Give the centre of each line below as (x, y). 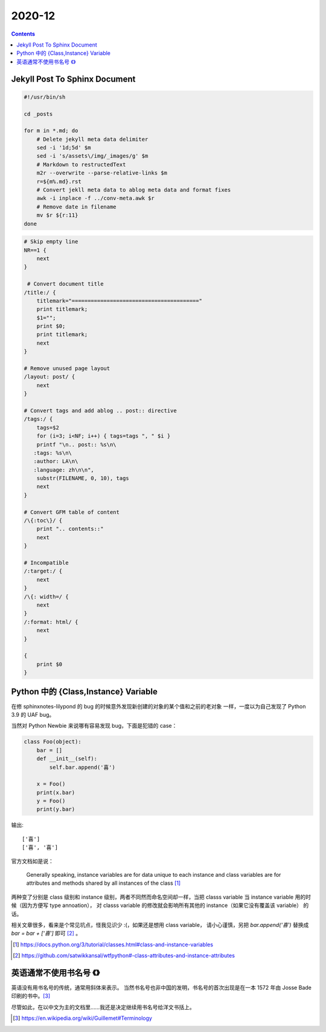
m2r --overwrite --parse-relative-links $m (102, 173)
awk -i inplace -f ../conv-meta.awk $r (96, 198)
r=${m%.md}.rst (59, 181)
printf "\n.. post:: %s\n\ (77, 444)
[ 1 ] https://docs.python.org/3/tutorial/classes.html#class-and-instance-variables (113, 944)
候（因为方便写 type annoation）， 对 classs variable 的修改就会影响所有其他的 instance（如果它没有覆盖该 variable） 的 (160, 905)
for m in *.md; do (51, 131)
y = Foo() (51, 801)
